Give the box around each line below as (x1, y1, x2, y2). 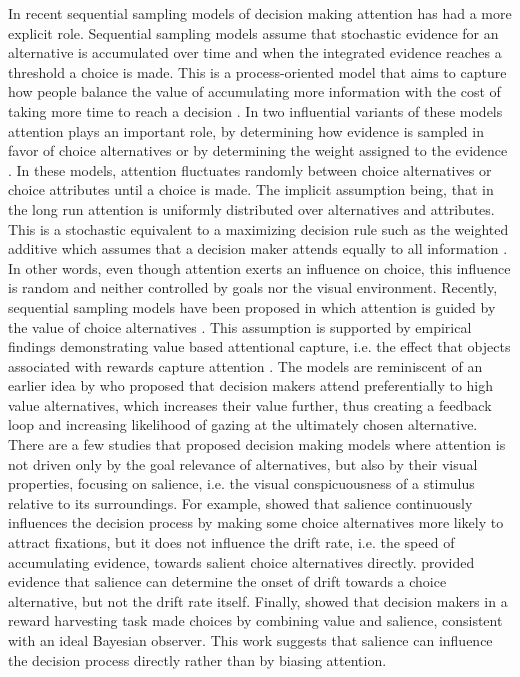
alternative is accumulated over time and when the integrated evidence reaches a (8, 42, 502, 63)
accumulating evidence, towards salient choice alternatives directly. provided (8, 551, 475, 572)
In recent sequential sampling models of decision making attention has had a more (8, 3, 512, 23)
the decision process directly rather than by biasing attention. (8, 649, 387, 670)
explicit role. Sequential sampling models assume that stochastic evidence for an (8, 22, 499, 43)
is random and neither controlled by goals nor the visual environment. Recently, (8, 277, 498, 298)
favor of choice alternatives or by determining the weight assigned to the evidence (8, 140, 508, 161)
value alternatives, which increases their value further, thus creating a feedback (8, 394, 492, 415)
